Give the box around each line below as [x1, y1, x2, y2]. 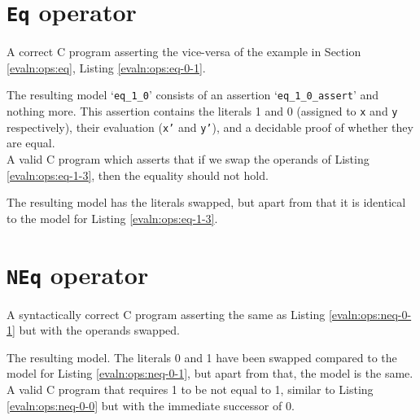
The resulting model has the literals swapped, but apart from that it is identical [7, 194, 406, 211]
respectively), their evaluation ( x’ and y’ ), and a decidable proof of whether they [7, 118, 413, 135]
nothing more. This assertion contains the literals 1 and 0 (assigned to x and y [7, 103, 398, 120]
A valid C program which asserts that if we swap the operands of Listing [7, 151, 370, 167]
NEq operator [7, 257, 149, 291]
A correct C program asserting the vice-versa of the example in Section [7, 43, 361, 60]
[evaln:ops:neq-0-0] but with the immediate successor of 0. [7, 396, 295, 413]
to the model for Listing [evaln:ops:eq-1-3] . [7, 209, 218, 226]
